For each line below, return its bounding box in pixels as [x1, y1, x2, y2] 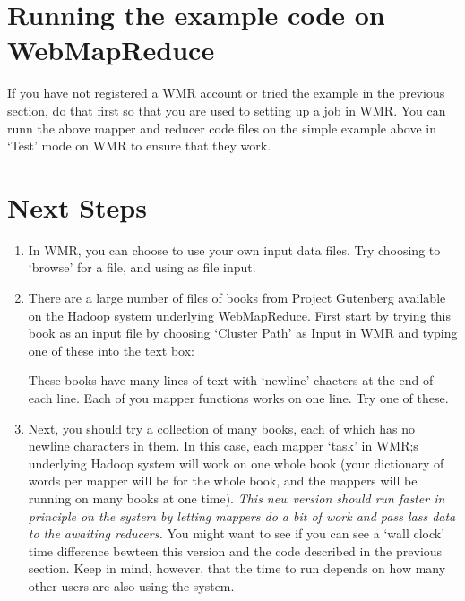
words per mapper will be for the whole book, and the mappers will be [28, 471, 418, 490]
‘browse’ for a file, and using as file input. [28, 258, 256, 277]
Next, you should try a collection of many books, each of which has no [28, 418, 415, 437]
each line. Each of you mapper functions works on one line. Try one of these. [28, 388, 449, 407]
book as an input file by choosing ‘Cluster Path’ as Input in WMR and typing [28, 323, 458, 342]
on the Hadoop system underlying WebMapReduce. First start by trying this [28, 305, 451, 324]
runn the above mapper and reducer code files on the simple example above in [7, 118, 437, 137]
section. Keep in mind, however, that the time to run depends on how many [28, 559, 446, 578]
